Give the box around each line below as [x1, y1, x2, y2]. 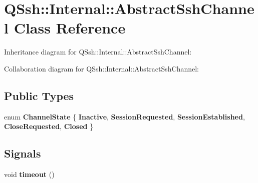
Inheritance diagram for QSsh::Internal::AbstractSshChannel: [4, 46, 192, 57]
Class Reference [14, 17, 126, 38]
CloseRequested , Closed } [4, 121, 94, 131]
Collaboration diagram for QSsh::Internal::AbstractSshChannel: [4, 63, 199, 73]
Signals [4, 145, 41, 161]
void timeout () [4, 169, 55, 179]
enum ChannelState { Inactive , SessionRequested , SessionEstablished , [4, 111, 245, 121]
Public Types [4, 87, 74, 103]
